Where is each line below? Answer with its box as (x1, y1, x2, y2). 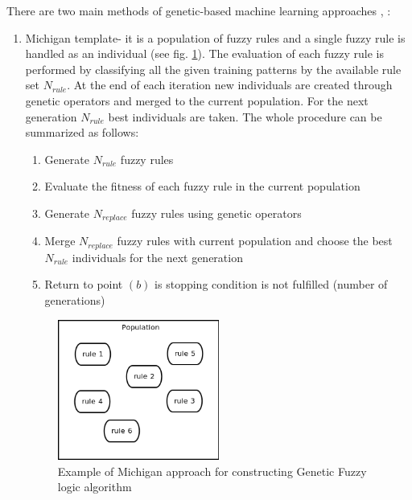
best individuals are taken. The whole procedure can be (108, 108, 382, 125)
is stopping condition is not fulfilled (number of (154, 276, 388, 293)
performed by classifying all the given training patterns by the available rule (25, 60, 402, 77)
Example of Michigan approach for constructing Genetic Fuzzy (57, 462, 367, 479)
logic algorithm (57, 478, 132, 495)
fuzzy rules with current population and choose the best (117, 232, 393, 249)
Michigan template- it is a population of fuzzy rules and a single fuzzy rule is (25, 29, 406, 46)
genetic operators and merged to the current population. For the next (25, 92, 369, 109)
